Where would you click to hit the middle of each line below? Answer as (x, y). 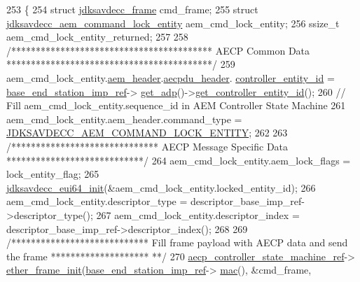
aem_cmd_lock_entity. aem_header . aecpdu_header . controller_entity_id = (171, 77)
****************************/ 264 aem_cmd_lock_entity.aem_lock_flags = (179, 160)
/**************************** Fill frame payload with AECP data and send (177, 242)
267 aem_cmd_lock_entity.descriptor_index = (198, 214)
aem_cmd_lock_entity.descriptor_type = (97, 201)
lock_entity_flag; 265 (53, 174)
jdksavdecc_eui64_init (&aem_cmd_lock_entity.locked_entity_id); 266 (161, 187)
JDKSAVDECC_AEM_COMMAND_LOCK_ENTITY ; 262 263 (147, 133)
